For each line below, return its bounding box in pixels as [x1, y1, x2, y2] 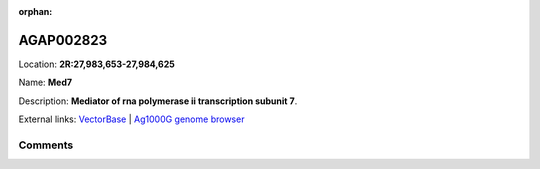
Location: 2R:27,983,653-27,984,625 [18, 58, 175, 70]
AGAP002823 [18, 31, 108, 49]
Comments [18, 138, 74, 152]
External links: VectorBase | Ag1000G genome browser [18, 113, 245, 125]
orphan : [18, 6, 53, 17]
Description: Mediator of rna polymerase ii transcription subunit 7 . [18, 95, 298, 107]
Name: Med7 [18, 76, 73, 89]
